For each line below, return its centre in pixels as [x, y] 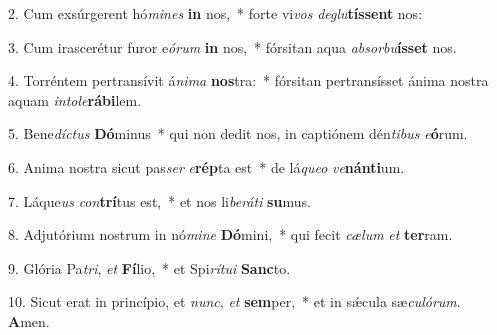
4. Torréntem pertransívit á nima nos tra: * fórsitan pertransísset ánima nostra [248, 80]
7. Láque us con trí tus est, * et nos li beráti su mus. [159, 200]
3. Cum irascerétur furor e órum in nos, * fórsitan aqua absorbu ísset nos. [232, 46]
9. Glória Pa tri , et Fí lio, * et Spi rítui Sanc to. [149, 267]
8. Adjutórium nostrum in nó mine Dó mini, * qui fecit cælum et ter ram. [230, 234]
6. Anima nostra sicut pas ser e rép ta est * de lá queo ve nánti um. [206, 166]
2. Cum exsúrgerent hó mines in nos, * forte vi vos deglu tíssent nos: [215, 13]
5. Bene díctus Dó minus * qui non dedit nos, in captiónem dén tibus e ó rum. [238, 133]
